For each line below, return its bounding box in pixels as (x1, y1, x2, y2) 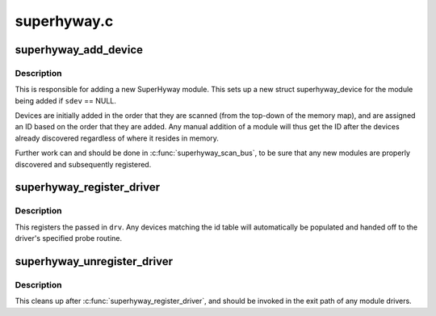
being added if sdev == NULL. (15, 95, 117, 105)
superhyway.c (15, 12, 114, 30)
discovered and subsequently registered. (15, 159, 152, 169)
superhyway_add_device (15, 43, 143, 57)
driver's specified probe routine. (15, 234, 123, 243)
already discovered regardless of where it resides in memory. (15, 133, 220, 143)
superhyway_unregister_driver (15, 255, 174, 268)
